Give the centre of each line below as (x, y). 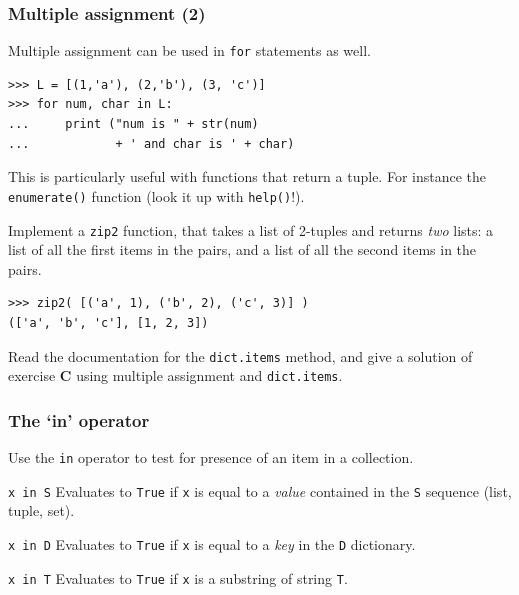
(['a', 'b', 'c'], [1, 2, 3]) (108, 322)
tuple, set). (41, 510)
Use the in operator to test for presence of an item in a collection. (211, 457)
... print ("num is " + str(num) (133, 124)
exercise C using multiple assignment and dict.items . (175, 375)
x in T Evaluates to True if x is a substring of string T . (178, 577)
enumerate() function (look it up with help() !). (156, 195)
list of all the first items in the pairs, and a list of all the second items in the (242, 249)
